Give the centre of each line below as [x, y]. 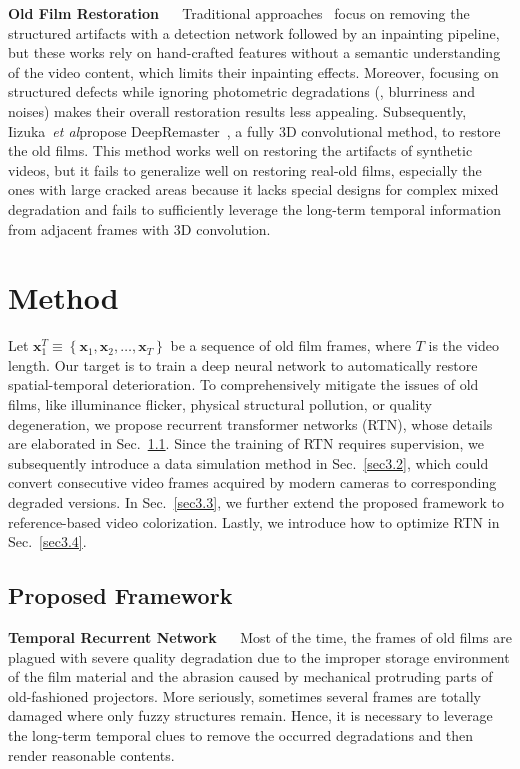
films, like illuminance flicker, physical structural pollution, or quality [220, 404]
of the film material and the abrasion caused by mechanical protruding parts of [250, 676]
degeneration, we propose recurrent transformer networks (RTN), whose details [250, 423]
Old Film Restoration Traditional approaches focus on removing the [239, 13]
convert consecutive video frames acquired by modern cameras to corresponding [252, 482]
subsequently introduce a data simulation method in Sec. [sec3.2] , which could [248, 462]
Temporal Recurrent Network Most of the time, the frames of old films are [260, 636]
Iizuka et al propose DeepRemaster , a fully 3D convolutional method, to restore [254, 130]
